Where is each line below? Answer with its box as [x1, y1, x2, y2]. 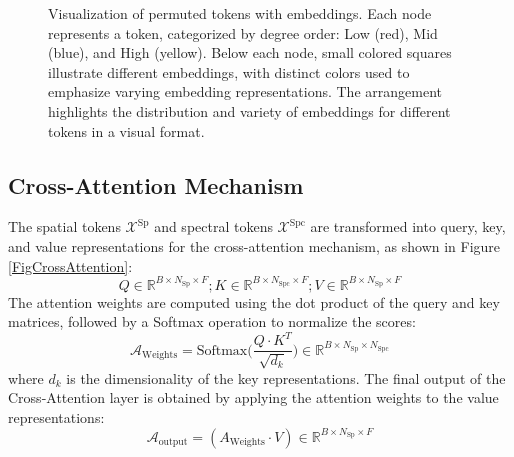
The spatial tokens [8, 216, 121, 237]
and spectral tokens [154, 216, 273, 237]
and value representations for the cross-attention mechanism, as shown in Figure [8, 235, 501, 256]
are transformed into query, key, [310, 216, 506, 237]
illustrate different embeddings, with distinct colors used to [48, 61, 410, 82]
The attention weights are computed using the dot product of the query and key [8, 291, 500, 312]
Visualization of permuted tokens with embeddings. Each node [48, 3, 432, 23]
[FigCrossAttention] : [8, 255, 133, 276]
